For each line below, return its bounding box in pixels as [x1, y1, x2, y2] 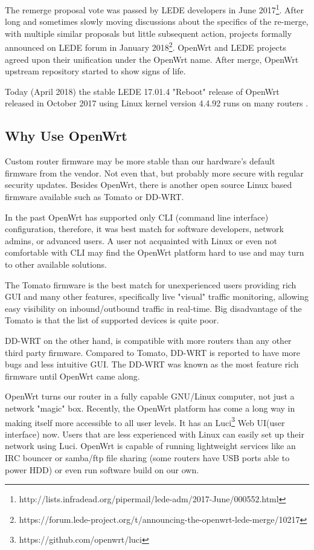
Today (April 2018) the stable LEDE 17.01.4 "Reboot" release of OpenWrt [5, 85, 280, 97]
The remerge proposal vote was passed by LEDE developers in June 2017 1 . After [5, 2, 304, 16]
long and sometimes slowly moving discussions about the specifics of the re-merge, [5, 15, 309, 28]
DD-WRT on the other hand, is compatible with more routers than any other [5, 334, 292, 346]
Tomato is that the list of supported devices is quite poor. [5, 314, 219, 326]
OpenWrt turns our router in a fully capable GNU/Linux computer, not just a [5, 390, 295, 403]
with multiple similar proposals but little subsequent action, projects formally [5, 27, 292, 39]
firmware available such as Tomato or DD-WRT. [5, 190, 184, 203]
